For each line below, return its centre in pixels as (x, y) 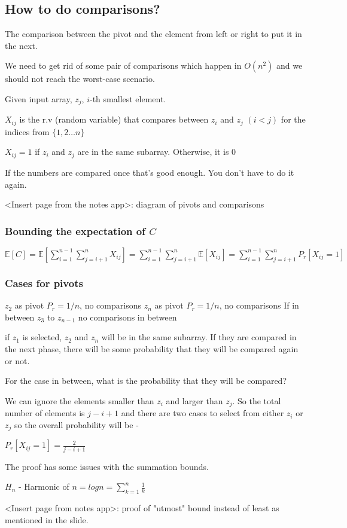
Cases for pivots (44, 283)
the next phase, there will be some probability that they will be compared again (152, 348)
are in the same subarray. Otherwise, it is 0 (157, 152)
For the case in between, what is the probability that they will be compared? (146, 381)
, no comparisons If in (259, 305)
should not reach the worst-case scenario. (80, 79)
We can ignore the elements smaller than (80, 400)
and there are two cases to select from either (203, 413)
